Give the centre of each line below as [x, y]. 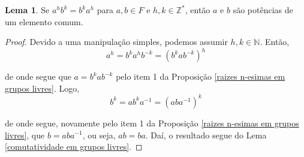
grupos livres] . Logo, [42, 88]
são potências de [263, 10]
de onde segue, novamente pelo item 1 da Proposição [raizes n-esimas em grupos [152, 123]
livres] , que [25, 135]
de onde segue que [38, 76]
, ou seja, [99, 135]
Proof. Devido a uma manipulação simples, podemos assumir [116, 42]
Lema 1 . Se [27, 10]
